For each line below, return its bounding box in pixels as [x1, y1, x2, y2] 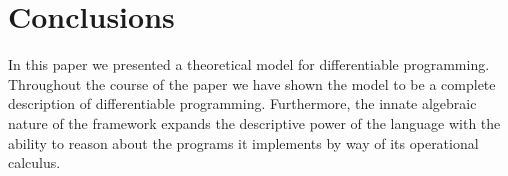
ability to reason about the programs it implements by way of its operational [8, 132, 479, 153]
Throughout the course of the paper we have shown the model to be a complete [8, 73, 496, 94]
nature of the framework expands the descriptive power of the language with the [8, 112, 501, 133]
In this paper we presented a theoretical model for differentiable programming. [8, 54, 490, 75]
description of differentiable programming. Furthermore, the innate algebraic [8, 93, 477, 114]
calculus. [8, 152, 61, 173]
